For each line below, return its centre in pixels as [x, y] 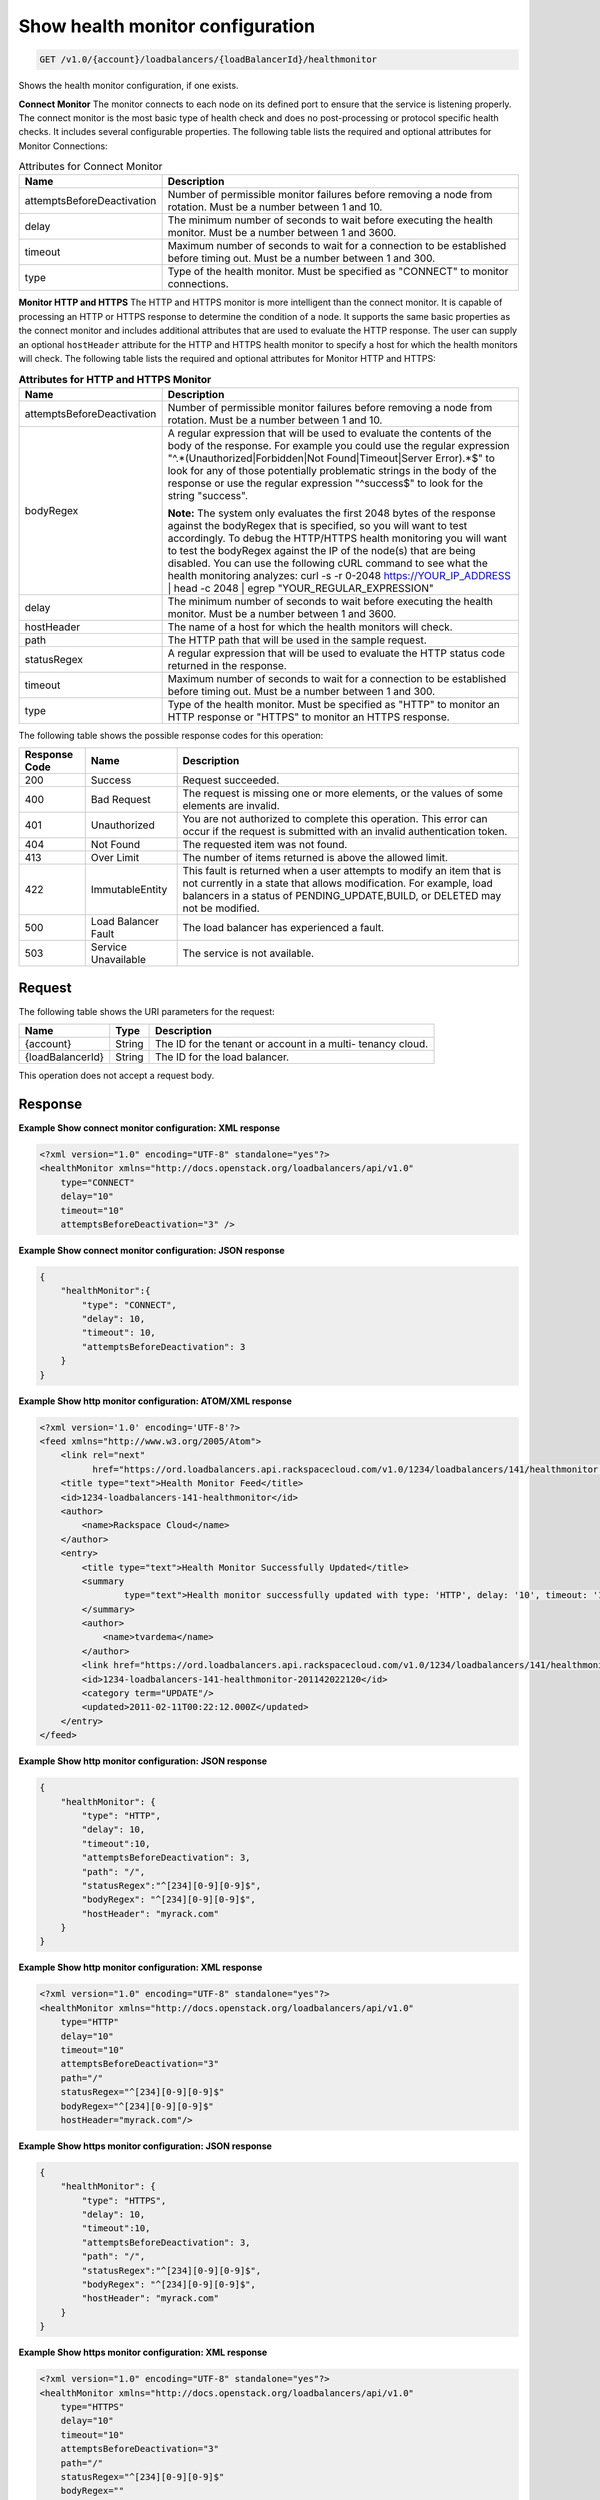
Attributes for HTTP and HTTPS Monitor [115, 379]
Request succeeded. [231, 780]
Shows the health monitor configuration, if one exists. [128, 86]
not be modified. [221, 908]
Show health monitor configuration [166, 26]
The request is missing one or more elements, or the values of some [343, 793]
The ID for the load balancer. [222, 1057]
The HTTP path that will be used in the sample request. [297, 640]
